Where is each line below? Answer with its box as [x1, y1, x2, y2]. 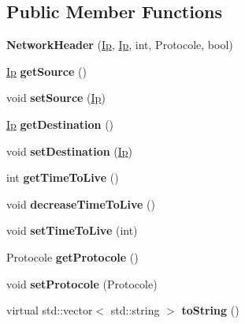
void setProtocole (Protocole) [6, 275, 158, 292]
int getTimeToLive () [6, 169, 119, 186]
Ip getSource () [6, 62, 87, 79]
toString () [181, 302, 239, 318]
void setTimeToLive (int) [6, 222, 138, 239]
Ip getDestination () [6, 115, 114, 132]
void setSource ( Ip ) [6, 89, 106, 106]
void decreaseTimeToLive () [6, 195, 155, 212]
